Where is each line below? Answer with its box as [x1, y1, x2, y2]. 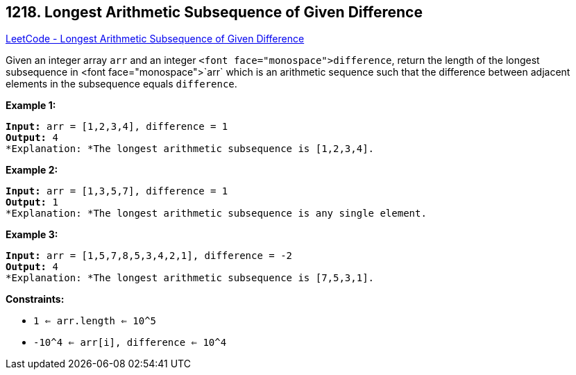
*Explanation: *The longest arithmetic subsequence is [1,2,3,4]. [6, 143, 375, 155]
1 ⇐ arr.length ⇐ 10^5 [33, 315, 157, 327]
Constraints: [6, 293, 65, 306]
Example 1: [6, 99, 56, 112]
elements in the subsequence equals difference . [6, 78, 237, 90]
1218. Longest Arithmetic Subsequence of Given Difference [6, 3, 423, 21]
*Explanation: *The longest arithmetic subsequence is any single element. [6, 208, 427, 219]
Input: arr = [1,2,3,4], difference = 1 [6, 121, 228, 133]
